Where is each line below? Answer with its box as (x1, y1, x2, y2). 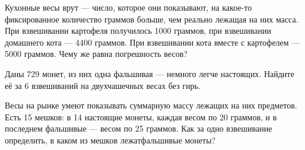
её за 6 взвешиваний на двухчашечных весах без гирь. (5, 79, 201, 91)
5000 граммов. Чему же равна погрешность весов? (5, 47, 188, 60)
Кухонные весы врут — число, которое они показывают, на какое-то (5, 1, 252, 13)
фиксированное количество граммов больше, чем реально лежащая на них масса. (5, 12, 298, 25)
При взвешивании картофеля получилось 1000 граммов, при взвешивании (5, 24, 271, 37)
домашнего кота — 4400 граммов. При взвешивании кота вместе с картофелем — (5, 36, 300, 48)
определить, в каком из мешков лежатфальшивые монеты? (5, 133, 216, 146)
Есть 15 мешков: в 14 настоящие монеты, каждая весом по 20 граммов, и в (5, 110, 277, 123)
